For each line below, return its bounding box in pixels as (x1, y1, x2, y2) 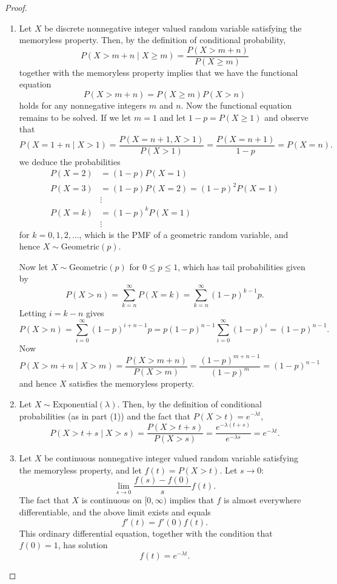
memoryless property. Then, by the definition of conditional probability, (19, 33, 286, 46)
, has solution (58, 538, 108, 551)
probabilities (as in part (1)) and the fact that (19, 409, 191, 422)
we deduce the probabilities (19, 155, 121, 168)
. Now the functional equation (181, 99, 292, 112)
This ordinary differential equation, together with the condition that (19, 526, 273, 539)
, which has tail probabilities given (178, 260, 305, 273)
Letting (19, 307, 47, 319)
